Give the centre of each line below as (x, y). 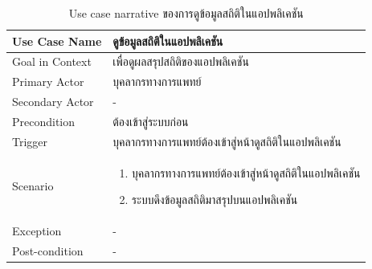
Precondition (44, 121)
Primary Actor (48, 82)
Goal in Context (52, 61)
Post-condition (48, 250)
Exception (37, 231)
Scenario (33, 186)
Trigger (30, 141)
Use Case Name (57, 41)
